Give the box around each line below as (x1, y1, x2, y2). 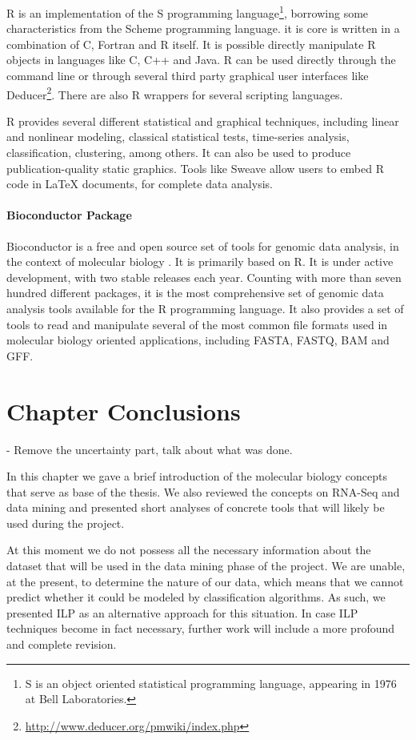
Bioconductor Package (6, 207, 132, 223)
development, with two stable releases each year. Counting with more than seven (6, 268, 402, 285)
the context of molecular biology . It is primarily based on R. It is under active (6, 253, 394, 270)
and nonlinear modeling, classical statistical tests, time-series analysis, (6, 128, 350, 145)
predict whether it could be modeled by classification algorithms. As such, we (6, 589, 386, 605)
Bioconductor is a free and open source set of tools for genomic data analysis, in (6, 237, 399, 254)
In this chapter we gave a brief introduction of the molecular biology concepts (6, 468, 387, 485)
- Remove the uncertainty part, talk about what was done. (6, 440, 293, 457)
